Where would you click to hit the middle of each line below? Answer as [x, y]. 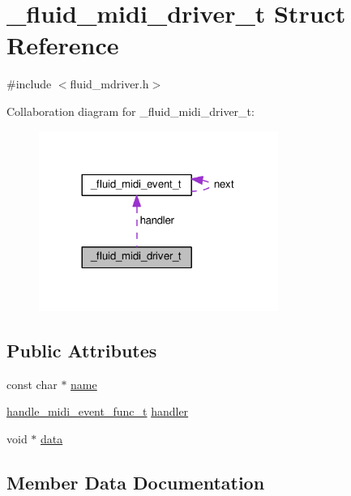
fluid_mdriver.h [109, 84]
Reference [63, 45]
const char [32, 384]
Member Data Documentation [136, 482]
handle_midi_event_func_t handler [98, 411]
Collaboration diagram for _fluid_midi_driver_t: [131, 111]
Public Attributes [82, 350]
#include [29, 84]
